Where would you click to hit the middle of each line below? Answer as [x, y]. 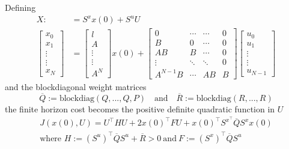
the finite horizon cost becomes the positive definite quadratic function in [140, 108]
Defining [20, 7]
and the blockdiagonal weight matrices [76, 86]
